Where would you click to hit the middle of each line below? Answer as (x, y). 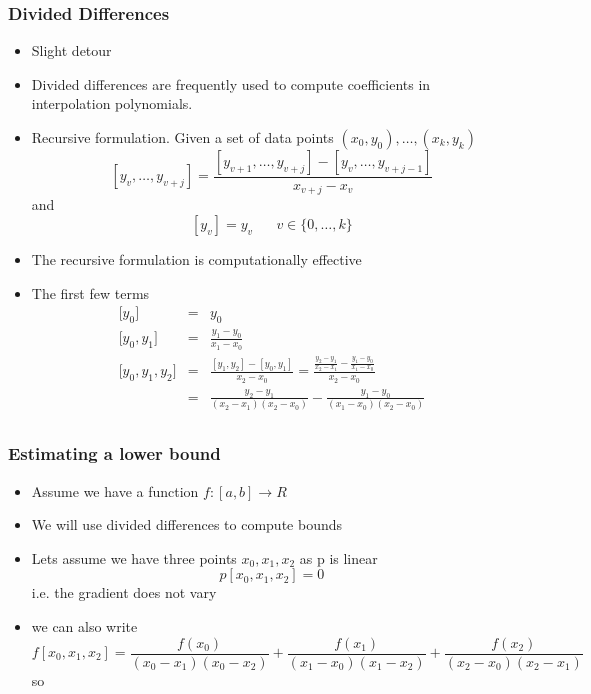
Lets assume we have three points (134, 557)
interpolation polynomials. (112, 103)
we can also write (84, 625)
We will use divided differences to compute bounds (187, 524)
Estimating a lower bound (114, 453)
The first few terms (90, 292)
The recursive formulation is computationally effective (196, 259)
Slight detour (71, 50)
